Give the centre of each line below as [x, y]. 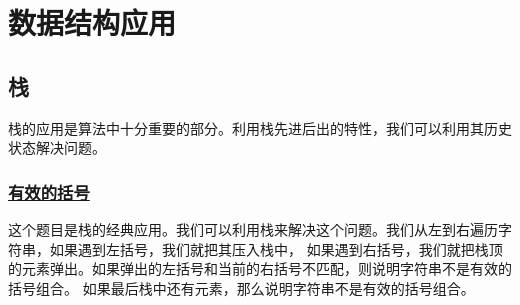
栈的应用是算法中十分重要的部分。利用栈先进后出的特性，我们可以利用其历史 [260, 127]
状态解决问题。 [57, 147]
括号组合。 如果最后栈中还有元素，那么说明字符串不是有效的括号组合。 [241, 287]
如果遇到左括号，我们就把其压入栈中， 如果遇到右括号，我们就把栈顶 [276, 248]
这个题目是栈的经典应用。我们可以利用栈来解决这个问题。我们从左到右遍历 [253, 228]
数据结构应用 [92, 22]
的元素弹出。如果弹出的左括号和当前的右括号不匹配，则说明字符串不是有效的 [260, 268]
